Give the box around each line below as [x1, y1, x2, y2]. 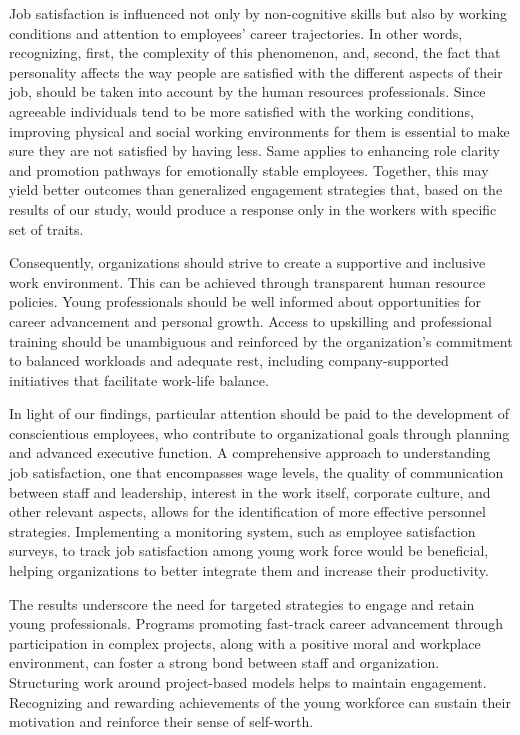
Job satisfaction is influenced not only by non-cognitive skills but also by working [9, 3, 508, 23]
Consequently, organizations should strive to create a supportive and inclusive [9, 252, 486, 273]
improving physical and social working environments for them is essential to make [9, 120, 510, 141]
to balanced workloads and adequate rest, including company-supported [9, 350, 449, 371]
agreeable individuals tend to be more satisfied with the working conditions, [9, 100, 474, 121]
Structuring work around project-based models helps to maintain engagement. [9, 672, 487, 692]
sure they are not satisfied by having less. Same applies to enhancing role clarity [9, 140, 500, 161]
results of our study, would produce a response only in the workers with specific [9, 198, 497, 219]
